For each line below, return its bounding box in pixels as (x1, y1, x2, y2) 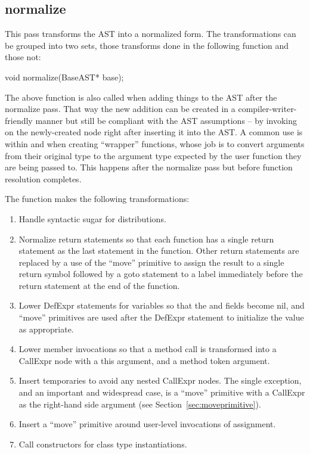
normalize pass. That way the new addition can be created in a (5, 102, 235, 115)
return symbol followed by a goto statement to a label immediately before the (18, 268, 303, 280)
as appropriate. (18, 322, 74, 335)
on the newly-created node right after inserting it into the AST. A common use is (5, 126, 303, 138)
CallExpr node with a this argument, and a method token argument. (18, 354, 270, 366)
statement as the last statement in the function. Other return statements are (18, 244, 299, 257)
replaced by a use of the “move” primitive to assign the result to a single (18, 256, 284, 268)
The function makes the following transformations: (5, 192, 190, 205)
